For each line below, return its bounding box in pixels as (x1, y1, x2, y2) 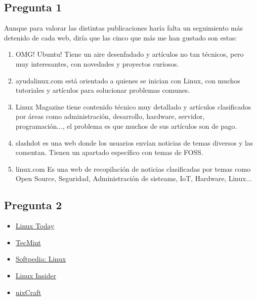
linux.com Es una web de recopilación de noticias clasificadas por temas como (15, 163, 251, 174)
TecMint (15, 237, 41, 247)
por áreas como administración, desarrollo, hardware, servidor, (15, 111, 205, 121)
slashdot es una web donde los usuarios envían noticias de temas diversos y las (15, 137, 253, 148)
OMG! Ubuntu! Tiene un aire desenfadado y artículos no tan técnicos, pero (15, 49, 244, 59)
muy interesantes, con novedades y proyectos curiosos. (15, 58, 179, 69)
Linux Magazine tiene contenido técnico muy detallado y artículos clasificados (15, 101, 251, 112)
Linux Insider (15, 270, 56, 280)
